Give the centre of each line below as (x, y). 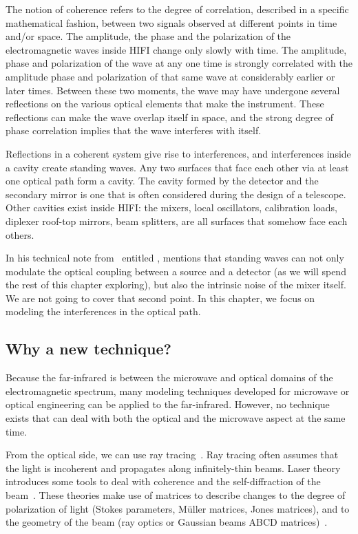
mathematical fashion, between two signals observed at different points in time (171, 22)
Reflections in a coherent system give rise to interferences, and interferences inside (178, 153)
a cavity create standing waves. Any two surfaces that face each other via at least (177, 167)
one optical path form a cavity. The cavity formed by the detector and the (162, 181)
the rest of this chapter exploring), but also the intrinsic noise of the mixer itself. (176, 285)
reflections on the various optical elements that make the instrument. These (165, 104)
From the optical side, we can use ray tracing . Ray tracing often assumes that (172, 455)
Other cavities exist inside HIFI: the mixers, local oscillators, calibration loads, (171, 207)
